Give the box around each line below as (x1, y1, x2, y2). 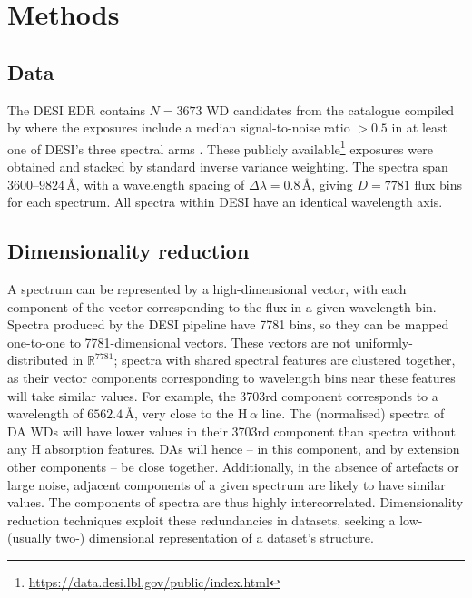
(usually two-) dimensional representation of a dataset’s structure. (7, 528, 374, 547)
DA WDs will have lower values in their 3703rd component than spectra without (7, 421, 456, 440)
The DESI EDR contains (7, 100, 145, 119)
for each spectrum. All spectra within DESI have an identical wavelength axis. (7, 192, 443, 211)
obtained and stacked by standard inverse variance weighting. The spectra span (7, 157, 448, 176)
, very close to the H (134, 404, 248, 423)
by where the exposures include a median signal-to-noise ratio (7, 118, 350, 137)
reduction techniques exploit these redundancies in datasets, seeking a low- (7, 510, 423, 529)
